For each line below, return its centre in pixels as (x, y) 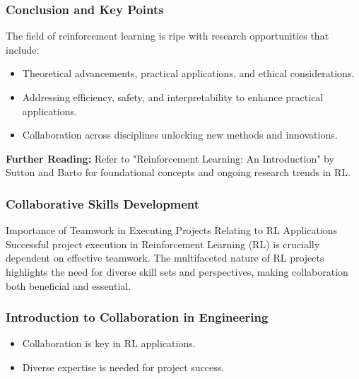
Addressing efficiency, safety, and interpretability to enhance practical (173, 97)
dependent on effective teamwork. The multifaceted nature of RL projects (165, 258)
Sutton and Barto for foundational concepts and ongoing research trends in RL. (178, 172)
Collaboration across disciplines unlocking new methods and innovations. (180, 135)
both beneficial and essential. (69, 285)
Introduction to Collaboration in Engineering (137, 317)
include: (23, 49)
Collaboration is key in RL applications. (109, 343)
